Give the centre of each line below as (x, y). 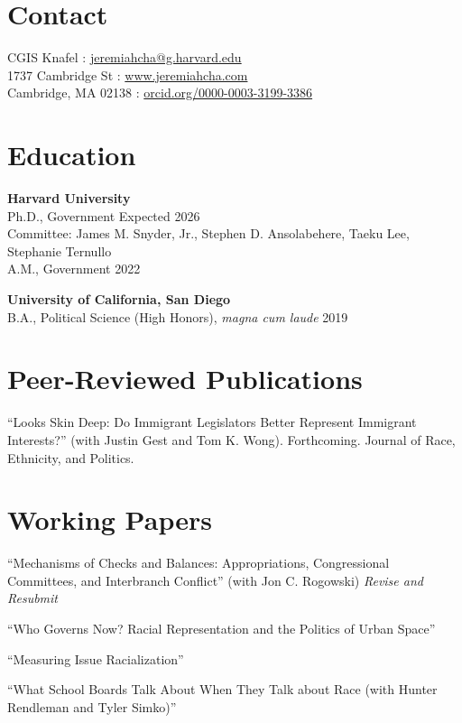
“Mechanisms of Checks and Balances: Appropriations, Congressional (199, 563)
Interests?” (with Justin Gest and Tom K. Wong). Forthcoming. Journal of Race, (231, 439)
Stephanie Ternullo (60, 250)
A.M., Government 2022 (74, 269)
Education (72, 155)
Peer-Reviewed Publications (185, 379)
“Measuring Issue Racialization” (96, 658)
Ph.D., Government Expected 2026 (104, 215)
